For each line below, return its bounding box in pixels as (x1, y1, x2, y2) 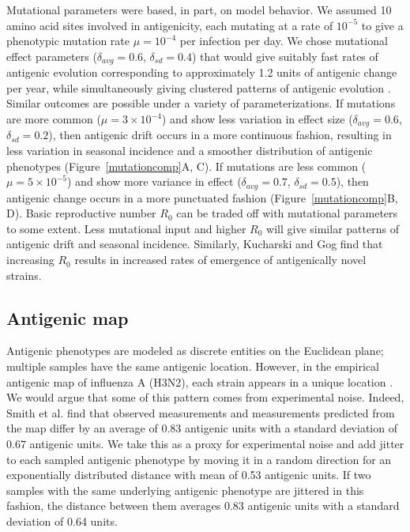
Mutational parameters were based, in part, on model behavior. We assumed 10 (6, 2, 392, 17)
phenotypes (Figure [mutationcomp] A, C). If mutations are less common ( (6, 157, 367, 174)
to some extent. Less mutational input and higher (6, 220, 246, 236)
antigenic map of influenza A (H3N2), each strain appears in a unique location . (6, 373, 393, 390)
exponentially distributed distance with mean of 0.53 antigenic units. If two (6, 466, 371, 483)
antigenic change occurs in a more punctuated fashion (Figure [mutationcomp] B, (6, 189, 398, 206)
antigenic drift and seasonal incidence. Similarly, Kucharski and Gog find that (6, 236, 383, 252)
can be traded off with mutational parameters (176, 205, 398, 221)
